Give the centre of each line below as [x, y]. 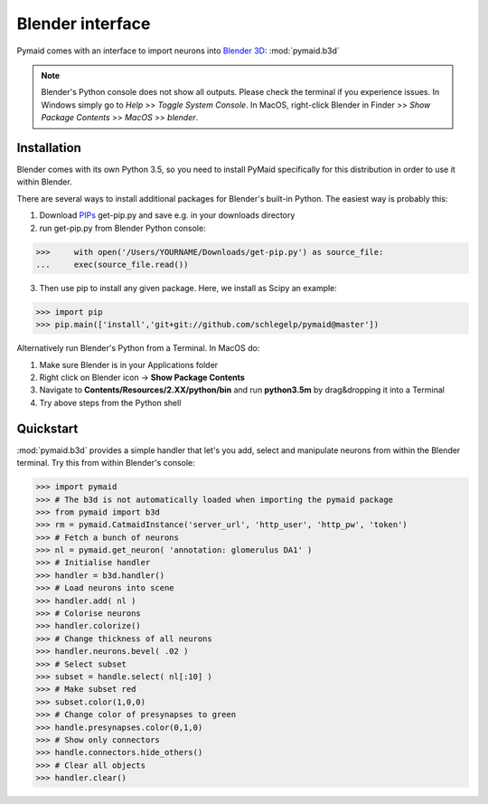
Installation [49, 148]
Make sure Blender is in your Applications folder [129, 364]
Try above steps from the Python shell [110, 402]
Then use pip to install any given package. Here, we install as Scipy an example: [188, 288]
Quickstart [47, 428]
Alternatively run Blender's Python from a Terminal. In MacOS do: [138, 348]
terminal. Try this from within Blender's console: [106, 463]
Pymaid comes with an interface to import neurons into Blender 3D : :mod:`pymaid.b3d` [178, 51]
